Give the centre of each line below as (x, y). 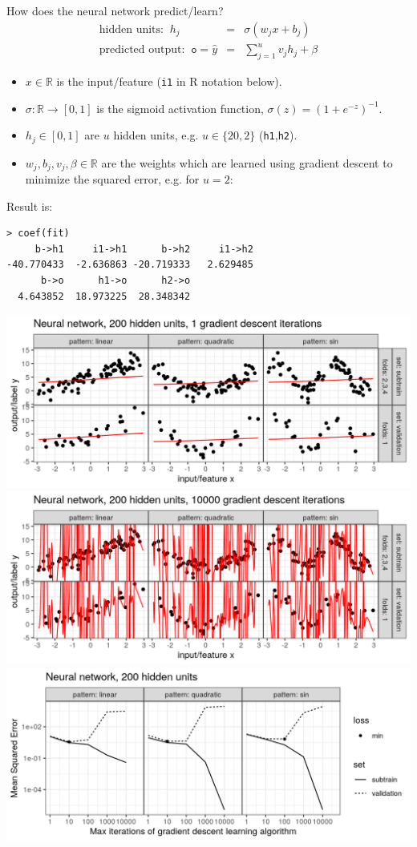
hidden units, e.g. (156, 135)
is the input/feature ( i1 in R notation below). (169, 81)
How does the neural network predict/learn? (115, 10)
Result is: (30, 206)
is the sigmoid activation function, (180, 108)
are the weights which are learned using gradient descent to (247, 162)
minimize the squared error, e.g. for (112, 179)
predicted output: (142, 50)
